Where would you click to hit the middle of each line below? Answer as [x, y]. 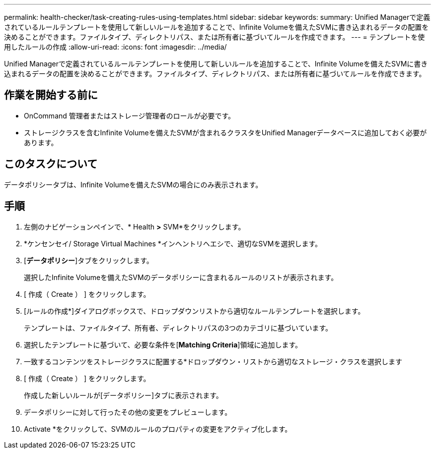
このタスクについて [51, 164]
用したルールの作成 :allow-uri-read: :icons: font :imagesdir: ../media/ [115, 47]
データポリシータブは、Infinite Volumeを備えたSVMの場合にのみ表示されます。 [133, 184]
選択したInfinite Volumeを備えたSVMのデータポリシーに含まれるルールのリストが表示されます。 [181, 277]
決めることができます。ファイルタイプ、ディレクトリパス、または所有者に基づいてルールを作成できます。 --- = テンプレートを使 [215, 37]
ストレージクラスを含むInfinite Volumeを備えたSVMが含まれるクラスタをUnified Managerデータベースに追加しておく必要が [225, 132]
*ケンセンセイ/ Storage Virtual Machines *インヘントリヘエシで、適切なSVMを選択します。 [173, 243]
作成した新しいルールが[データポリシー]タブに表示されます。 [123, 395]
